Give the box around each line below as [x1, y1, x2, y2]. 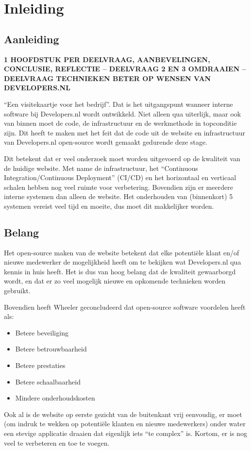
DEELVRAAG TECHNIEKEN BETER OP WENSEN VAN [4, 73, 211, 83]
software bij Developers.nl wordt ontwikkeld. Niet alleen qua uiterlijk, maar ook [4, 108, 241, 118]
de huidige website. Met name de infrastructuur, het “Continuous [4, 163, 198, 173]
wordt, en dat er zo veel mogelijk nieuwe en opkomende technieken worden [4, 276, 226, 286]
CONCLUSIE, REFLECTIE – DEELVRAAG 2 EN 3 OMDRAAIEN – [4, 64, 246, 74]
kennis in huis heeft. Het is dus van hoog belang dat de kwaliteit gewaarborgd [4, 266, 236, 276]
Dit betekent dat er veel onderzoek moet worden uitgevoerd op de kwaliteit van [4, 153, 240, 163]
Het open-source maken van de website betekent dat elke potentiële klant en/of [4, 247, 239, 257]
